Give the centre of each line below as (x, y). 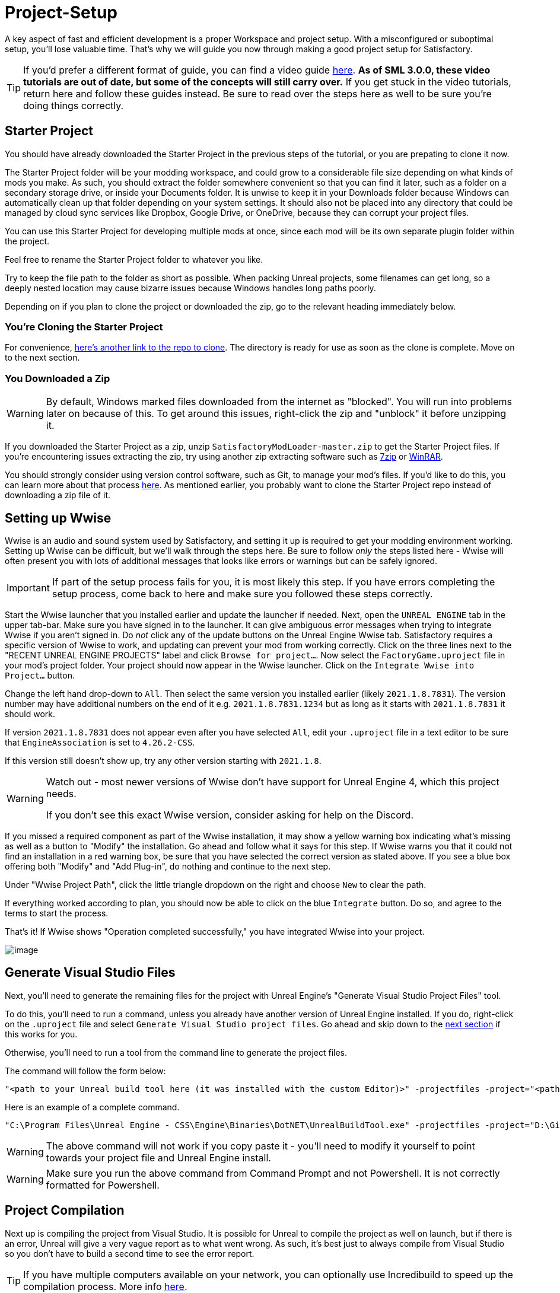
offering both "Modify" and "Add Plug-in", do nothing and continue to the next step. (168, 866)
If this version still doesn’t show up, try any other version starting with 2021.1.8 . (163, 760)
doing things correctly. (74, 105)
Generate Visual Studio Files (90, 973)
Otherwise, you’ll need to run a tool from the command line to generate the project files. (176, 1052)
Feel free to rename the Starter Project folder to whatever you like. (134, 259)
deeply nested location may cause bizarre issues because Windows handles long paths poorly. (190, 288)
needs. (61, 793)
